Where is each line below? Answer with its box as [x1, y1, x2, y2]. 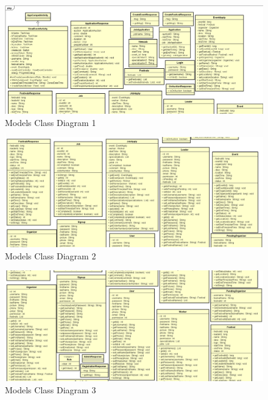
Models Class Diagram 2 [5, 249, 96, 262]
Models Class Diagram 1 [5, 116, 96, 128]
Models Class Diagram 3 [5, 383, 96, 396]
